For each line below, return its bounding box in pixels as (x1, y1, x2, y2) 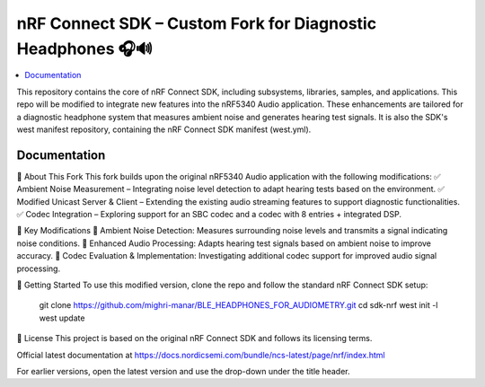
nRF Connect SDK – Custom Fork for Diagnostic (16, 13, 377, 33)
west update (39, 312, 85, 323)
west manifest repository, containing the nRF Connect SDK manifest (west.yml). (16, 124, 312, 135)
